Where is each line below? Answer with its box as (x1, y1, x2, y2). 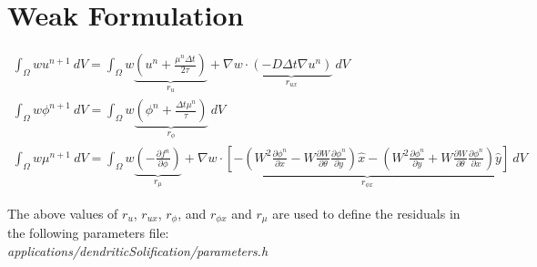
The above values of (7, 203, 118, 222)
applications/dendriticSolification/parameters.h (7, 241, 268, 260)
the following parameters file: (7, 223, 169, 242)
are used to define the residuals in (272, 203, 461, 222)
